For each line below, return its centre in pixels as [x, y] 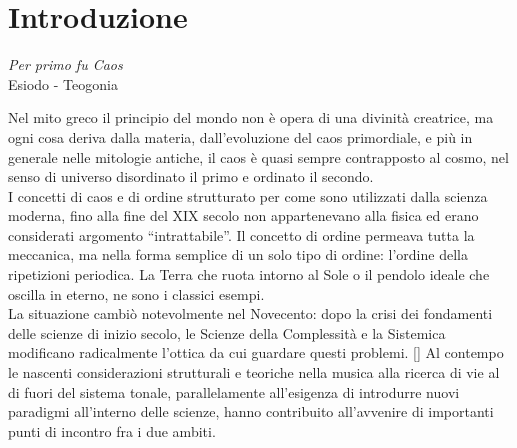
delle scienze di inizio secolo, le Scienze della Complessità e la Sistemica [227, 332]
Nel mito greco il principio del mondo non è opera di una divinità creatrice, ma [251, 117]
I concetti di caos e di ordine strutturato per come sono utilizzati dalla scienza [248, 195]
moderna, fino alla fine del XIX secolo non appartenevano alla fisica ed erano [243, 215]
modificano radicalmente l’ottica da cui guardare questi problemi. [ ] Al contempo [256, 352]
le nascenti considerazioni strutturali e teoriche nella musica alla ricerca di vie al [254, 372]
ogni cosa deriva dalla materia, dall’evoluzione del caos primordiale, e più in [240, 136]
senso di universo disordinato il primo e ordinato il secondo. [191, 176]
